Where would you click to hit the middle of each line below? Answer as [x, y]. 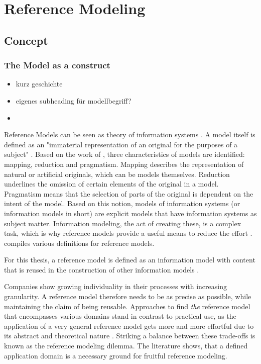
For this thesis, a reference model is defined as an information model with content [130, 260]
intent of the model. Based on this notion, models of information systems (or [122, 203]
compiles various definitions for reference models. [79, 243]
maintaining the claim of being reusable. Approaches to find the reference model [127, 306]
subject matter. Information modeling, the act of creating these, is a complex [123, 223]
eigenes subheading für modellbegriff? [74, 100]
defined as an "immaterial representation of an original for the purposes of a [121, 144]
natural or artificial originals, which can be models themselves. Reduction [117, 174]
